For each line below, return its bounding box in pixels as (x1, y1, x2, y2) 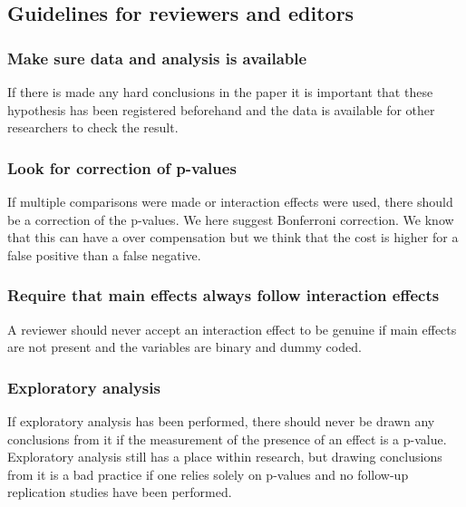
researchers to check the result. (7, 118, 179, 137)
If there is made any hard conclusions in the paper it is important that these (7, 83, 433, 101)
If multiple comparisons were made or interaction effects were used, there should (7, 192, 453, 210)
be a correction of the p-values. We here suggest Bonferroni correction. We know (7, 210, 454, 229)
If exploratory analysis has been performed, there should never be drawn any (7, 412, 435, 430)
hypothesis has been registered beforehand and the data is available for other (7, 100, 435, 119)
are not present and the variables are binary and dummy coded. (7, 337, 362, 356)
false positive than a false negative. (7, 245, 201, 264)
